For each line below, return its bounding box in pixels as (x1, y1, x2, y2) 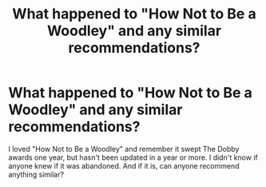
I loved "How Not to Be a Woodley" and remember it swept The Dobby (8, 144, 240, 153)
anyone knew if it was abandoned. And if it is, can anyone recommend (8, 161, 240, 170)
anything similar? (8, 169, 65, 179)
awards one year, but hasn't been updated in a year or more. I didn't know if (8, 153, 258, 162)
